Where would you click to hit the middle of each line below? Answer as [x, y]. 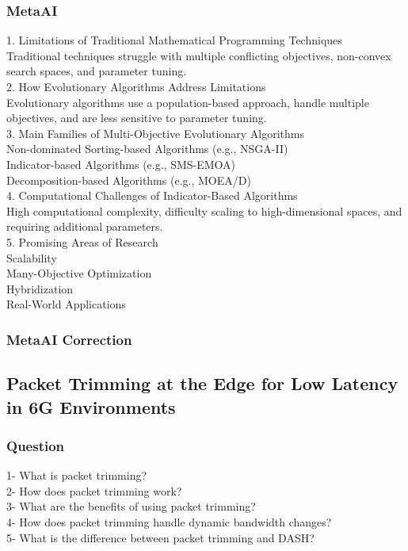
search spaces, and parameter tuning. [97, 71]
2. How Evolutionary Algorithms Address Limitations [136, 86]
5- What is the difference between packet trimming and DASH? [160, 537]
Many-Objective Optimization [79, 273]
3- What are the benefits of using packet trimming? [131, 506]
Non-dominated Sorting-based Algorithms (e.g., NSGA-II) [147, 149]
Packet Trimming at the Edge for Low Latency [202, 383]
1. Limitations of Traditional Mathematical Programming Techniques [174, 40]
